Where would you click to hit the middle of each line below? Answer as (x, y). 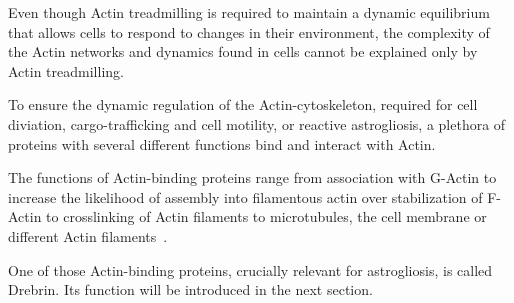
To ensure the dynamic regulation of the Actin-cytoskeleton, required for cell (243, 104)
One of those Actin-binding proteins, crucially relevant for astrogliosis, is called (250, 269)
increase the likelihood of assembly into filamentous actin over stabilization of (245, 196)
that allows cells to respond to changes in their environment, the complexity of (249, 31)
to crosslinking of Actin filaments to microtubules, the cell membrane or (266, 216)
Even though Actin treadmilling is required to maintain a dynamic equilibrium (249, 12)
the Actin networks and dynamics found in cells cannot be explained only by (243, 51)
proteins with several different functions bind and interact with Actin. (222, 143)
